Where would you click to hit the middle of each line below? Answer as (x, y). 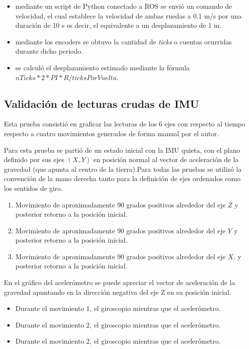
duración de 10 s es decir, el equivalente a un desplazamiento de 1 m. (118, 25)
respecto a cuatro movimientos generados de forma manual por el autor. (112, 133)
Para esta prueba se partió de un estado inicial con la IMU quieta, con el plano (122, 150)
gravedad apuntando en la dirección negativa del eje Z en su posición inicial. (118, 292)
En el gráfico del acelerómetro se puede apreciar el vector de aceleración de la (120, 282)
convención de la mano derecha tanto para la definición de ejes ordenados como (122, 178)
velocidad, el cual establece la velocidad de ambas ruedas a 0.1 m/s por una (128, 15)
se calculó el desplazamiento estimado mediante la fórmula (103, 67)
